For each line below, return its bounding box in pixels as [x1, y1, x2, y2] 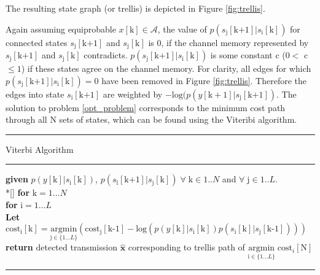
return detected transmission [6, 241, 117, 254]
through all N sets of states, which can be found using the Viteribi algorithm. [6, 113, 297, 126]
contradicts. [84, 48, 128, 61]
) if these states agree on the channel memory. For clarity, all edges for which [21, 62, 311, 75]
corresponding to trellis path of [128, 241, 245, 254]
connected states [6, 36, 68, 48]
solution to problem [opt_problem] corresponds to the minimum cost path [6, 101, 286, 114]
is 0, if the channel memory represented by [148, 36, 309, 48]
